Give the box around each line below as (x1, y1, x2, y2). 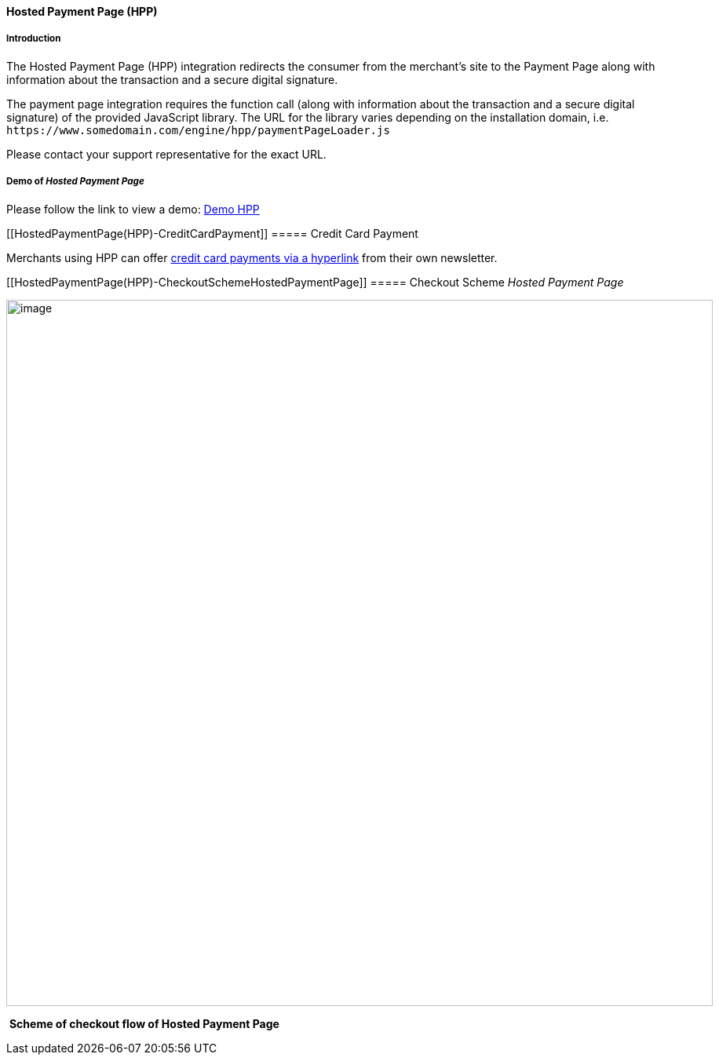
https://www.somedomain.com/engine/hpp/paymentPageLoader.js (6, 123, 390, 137)
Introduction (6, 33, 61, 45)
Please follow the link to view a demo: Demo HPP (6, 202, 260, 216)
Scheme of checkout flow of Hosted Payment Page (9, 1016, 279, 1030)
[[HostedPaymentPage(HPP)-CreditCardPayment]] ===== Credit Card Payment (6, 226, 418, 240)
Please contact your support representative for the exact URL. (6, 147, 327, 161)
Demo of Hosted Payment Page (6, 176, 144, 188)
